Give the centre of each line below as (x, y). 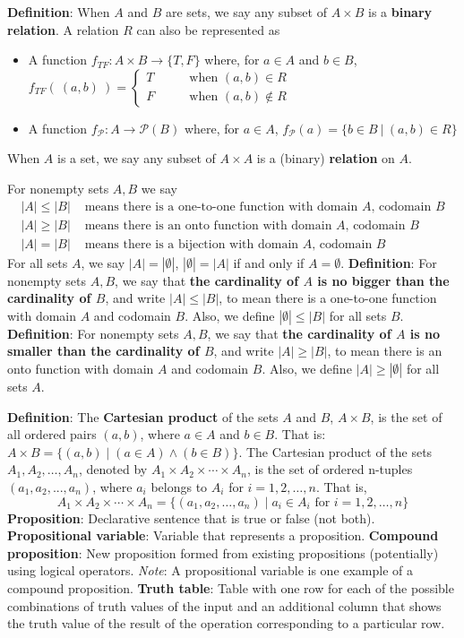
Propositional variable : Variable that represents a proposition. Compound (223, 535)
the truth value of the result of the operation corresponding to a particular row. (226, 623)
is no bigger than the (383, 280)
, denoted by (113, 469)
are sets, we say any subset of (246, 12)
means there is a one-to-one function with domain (221, 207)
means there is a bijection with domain (192, 244)
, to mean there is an (385, 351)
